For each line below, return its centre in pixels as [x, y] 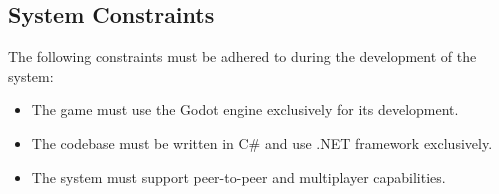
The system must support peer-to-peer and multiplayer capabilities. [238, 176]
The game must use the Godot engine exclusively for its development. [245, 109]
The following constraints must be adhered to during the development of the [242, 56]
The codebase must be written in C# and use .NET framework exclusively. [262, 142]
